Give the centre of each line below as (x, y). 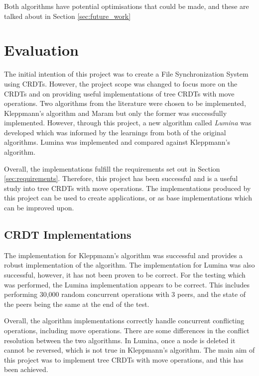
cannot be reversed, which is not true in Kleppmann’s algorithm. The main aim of (129, 350)
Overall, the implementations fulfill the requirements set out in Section (112, 168)
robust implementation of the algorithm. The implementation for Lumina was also (129, 265)
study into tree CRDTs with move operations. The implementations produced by (128, 188)
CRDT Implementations (68, 235)
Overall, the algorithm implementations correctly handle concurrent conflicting (124, 321)
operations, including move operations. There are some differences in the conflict (127, 330)
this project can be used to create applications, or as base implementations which (128, 198)
